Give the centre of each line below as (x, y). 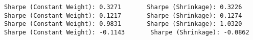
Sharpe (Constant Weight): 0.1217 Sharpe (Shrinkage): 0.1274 (123, 15)
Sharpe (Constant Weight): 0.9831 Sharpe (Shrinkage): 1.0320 (123, 24)
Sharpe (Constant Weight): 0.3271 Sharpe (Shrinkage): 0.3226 (123, 7)
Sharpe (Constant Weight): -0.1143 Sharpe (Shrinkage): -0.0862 (127, 32)
